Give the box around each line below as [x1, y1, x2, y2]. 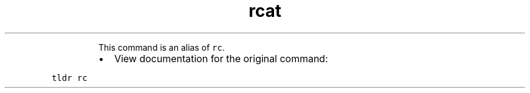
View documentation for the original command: [114, 52, 329, 65]
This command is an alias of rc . [98, 42, 225, 53]
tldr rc [51, 72, 88, 83]
